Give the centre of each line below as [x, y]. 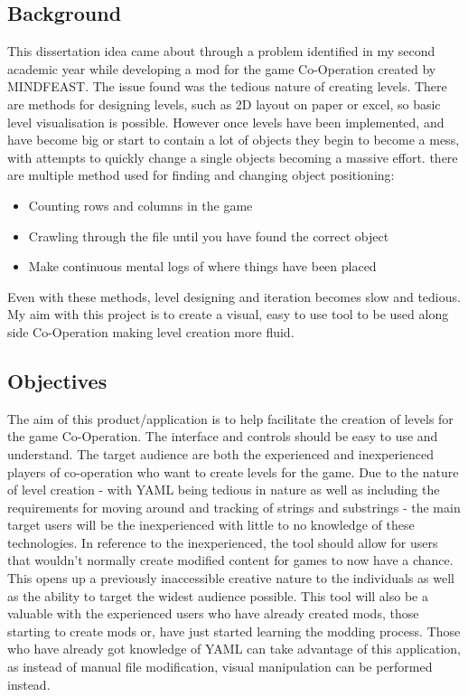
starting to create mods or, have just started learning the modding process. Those [234, 631]
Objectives [57, 380]
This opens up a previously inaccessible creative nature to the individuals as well [231, 578]
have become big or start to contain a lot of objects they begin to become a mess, [234, 140]
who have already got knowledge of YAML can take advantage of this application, [234, 649]
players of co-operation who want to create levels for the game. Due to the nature [233, 471]
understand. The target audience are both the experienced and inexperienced [221, 453]
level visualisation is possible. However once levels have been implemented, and [226, 122]
